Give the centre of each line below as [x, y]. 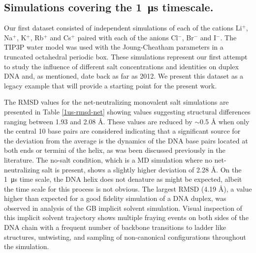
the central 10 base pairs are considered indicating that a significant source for [122, 131]
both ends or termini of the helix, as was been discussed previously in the [115, 150]
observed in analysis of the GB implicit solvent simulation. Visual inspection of [123, 208]
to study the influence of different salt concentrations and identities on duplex [121, 66]
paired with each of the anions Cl [128, 37]
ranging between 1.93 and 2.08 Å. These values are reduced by [98, 121]
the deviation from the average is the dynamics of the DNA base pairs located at [126, 140]
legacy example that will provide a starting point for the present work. [111, 85]
